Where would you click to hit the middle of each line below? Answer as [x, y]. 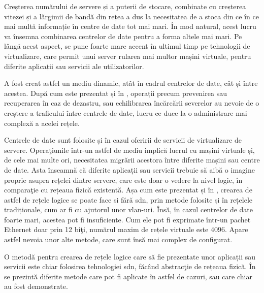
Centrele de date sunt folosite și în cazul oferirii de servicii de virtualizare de [123, 140]
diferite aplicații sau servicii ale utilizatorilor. [74, 66]
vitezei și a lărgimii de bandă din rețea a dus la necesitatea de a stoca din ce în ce [131, 16]
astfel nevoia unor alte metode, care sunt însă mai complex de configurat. [118, 239]
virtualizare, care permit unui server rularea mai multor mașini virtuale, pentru [128, 56]
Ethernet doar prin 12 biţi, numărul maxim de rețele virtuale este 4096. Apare [126, 229]
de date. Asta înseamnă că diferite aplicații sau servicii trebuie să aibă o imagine [129, 169]
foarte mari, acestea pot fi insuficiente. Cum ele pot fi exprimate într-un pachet [127, 219]
